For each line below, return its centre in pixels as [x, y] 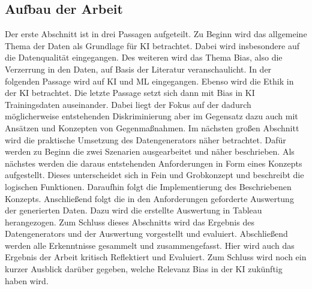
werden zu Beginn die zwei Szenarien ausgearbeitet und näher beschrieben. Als [150, 151]
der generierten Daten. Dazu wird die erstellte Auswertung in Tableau [133, 210]
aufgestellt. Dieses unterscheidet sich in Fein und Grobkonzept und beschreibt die [154, 175]
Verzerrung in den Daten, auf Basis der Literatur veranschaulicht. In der [138, 69]
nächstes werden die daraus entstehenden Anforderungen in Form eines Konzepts [154, 163]
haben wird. [27, 280]
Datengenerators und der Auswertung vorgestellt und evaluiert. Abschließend [146, 234]
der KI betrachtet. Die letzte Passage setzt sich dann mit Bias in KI [130, 93]
